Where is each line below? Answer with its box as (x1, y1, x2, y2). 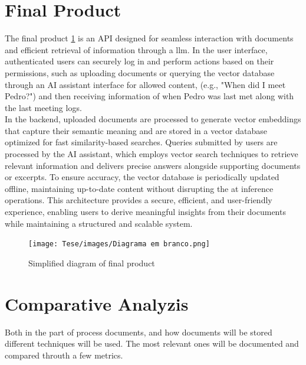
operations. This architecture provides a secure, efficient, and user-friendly (5, 194, 272, 206)
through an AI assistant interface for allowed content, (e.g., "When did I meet (5, 78, 286, 90)
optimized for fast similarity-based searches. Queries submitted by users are (5, 136, 278, 148)
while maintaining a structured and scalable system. (5, 217, 193, 229)
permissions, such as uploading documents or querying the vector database (5, 66, 275, 79)
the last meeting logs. (5, 101, 82, 113)
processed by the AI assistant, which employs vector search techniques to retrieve (5, 148, 298, 160)
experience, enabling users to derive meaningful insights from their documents (5, 206, 286, 218)
